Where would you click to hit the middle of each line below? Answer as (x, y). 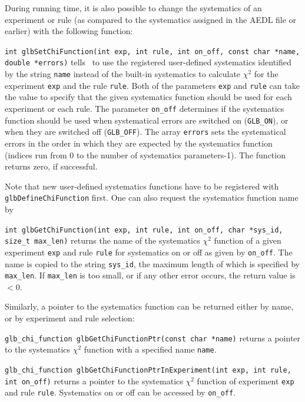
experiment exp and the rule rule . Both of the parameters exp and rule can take (152, 85)
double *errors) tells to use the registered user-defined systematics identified (148, 62)
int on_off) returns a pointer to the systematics (94, 381)
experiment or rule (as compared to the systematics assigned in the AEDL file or (151, 19)
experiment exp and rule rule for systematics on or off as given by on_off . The (149, 252)
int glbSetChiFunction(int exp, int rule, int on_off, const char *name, (152, 52)
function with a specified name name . (150, 349)
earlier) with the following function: (69, 31)
